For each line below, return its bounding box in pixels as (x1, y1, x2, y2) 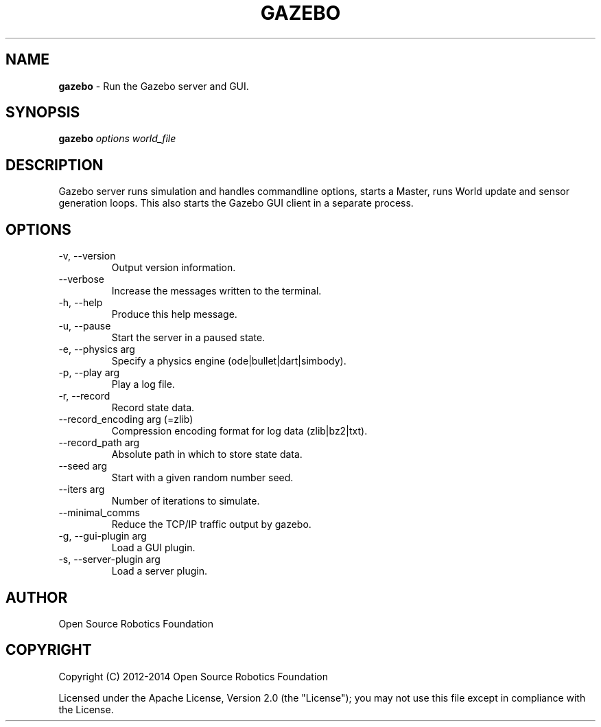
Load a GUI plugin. (111, 542, 196, 554)
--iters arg (58, 483, 105, 496)
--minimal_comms (58, 507, 140, 519)
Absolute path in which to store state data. (111, 448, 303, 461)
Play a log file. (111, 378, 175, 391)
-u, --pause (58, 320, 111, 332)
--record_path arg (58, 437, 140, 449)
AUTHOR (5, 588, 68, 606)
